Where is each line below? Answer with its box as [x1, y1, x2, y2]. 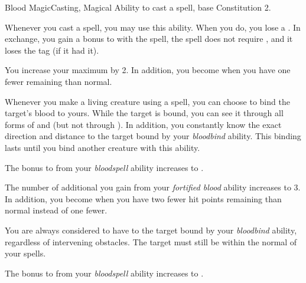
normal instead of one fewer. [5, 204, 108, 216]
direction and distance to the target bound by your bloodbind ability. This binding [5, 130, 301, 142]
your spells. [5, 247, 46, 259]
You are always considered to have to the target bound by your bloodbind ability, [5, 223, 297, 236]
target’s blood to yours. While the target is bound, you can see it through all [5, 107, 284, 119]
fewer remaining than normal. [5, 75, 112, 87]
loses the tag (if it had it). [5, 44, 99, 56]
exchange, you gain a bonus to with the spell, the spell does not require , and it [5, 32, 293, 45]
